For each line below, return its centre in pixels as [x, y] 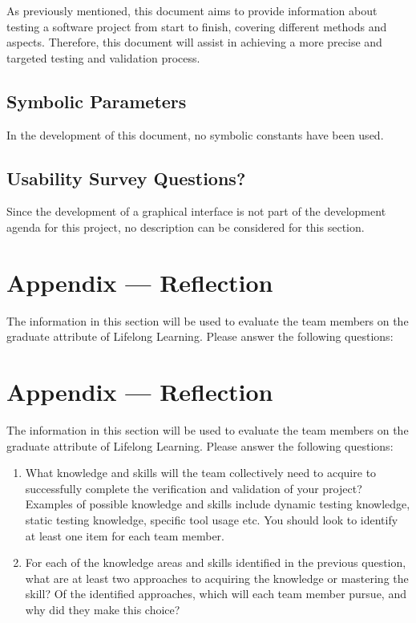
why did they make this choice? [103, 609]
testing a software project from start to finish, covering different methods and [197, 26]
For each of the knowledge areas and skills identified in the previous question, [216, 562]
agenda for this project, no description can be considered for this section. [186, 227]
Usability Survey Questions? [126, 178]
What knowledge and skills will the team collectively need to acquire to [201, 473]
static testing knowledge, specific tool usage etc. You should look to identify [212, 519]
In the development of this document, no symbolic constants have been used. [195, 134]
